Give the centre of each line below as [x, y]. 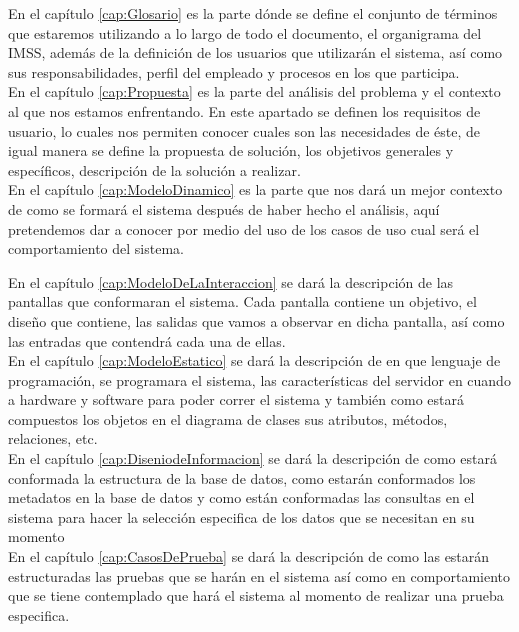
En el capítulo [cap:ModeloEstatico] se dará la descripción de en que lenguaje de [254, 360]
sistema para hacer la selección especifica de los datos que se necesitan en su [241, 516]
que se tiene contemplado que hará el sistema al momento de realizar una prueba [256, 595]
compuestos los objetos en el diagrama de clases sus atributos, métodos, [228, 418]
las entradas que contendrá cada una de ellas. [147, 340]
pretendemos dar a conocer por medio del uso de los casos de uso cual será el [244, 228]
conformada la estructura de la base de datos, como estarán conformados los [242, 477]
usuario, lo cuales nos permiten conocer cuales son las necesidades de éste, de [244, 130]
